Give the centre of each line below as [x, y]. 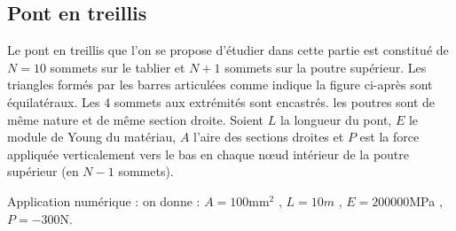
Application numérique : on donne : [104, 200]
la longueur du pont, [336, 119]
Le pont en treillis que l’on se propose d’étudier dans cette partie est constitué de [228, 50]
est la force [389, 137]
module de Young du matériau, [92, 137]
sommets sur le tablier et [118, 67]
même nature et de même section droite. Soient [136, 119]
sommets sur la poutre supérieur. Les [326, 67]
